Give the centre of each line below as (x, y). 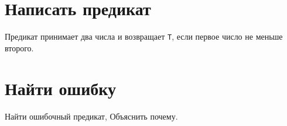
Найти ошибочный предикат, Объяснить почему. (91, 116)
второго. (19, 48)
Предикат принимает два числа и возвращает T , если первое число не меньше (144, 36)
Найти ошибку (61, 88)
